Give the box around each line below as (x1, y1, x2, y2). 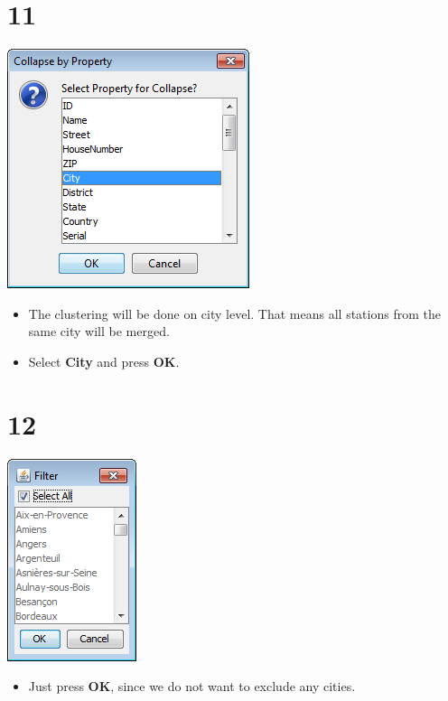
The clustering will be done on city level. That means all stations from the (28, 304, 441, 322)
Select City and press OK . (28, 351, 180, 370)
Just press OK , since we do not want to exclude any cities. (28, 677, 356, 696)
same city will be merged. (28, 322, 170, 341)
